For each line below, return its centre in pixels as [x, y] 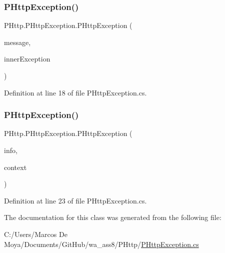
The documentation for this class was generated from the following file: [113, 217]
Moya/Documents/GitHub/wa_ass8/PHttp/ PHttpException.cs [101, 244]
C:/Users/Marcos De [36, 234]
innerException [27, 59]
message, [17, 42]
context [15, 167]
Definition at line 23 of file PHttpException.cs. [75, 200]
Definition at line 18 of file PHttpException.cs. [75, 92]
